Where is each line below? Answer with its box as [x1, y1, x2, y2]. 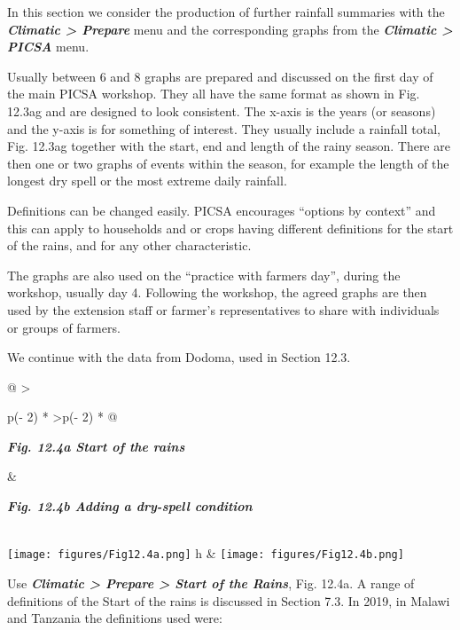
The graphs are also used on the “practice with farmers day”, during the [7, 265, 401, 284]
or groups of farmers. [7, 318, 121, 336]
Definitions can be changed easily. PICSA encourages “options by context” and [7, 201, 436, 219]
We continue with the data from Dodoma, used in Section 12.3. [7, 348, 351, 366]
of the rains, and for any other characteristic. [7, 236, 252, 255]
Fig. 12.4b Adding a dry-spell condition [7, 497, 253, 516]
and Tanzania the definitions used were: [7, 609, 222, 627]
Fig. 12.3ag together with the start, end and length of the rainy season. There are [7, 137, 450, 155]
